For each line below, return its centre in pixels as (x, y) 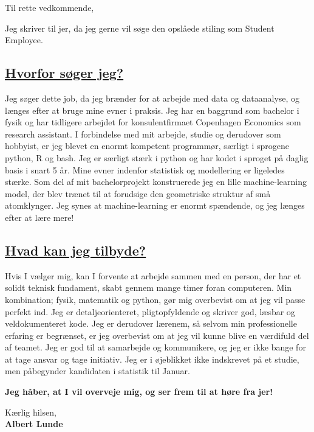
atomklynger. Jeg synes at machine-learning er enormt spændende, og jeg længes (155, 205)
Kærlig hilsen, (31, 412)
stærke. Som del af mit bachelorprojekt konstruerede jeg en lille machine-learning (156, 182)
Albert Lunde (34, 424)
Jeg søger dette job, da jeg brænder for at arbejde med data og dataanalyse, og (152, 98)
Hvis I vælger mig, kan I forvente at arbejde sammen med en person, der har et (153, 275)
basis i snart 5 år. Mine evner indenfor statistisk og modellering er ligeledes (145, 169)
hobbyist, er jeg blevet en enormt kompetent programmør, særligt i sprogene (147, 146)
